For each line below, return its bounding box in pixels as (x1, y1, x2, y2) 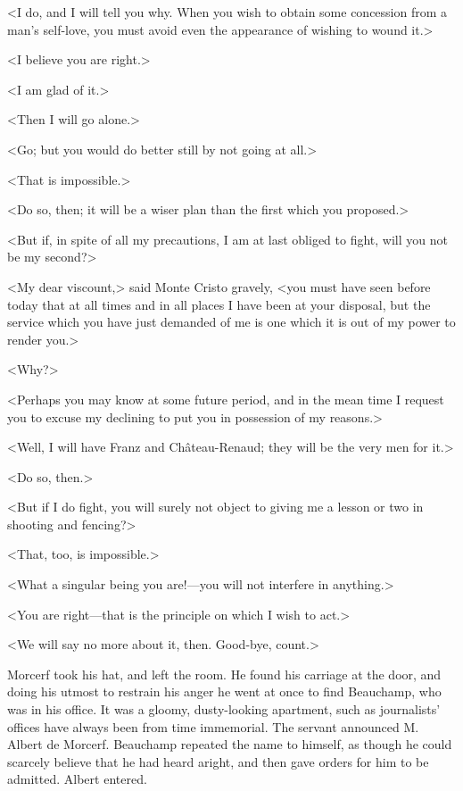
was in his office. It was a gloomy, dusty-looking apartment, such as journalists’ (7, 700, 441, 719)
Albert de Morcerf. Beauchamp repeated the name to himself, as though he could (7, 735, 452, 754)
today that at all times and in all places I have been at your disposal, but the (7, 295, 431, 313)
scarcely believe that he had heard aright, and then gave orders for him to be (7, 752, 429, 770)
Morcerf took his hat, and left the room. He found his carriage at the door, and (7, 664, 442, 683)
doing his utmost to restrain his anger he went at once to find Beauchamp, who (7, 682, 442, 701)
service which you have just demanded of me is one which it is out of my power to (7, 312, 456, 331)
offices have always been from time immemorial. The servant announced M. (7, 717, 419, 736)
